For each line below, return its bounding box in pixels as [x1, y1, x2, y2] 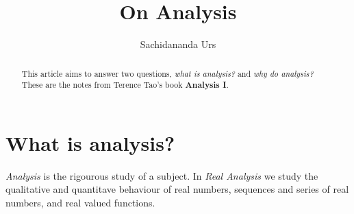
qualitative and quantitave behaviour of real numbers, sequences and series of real [5, 182, 349, 196]
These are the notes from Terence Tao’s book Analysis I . [21, 79, 229, 91]
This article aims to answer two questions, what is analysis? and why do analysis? [21, 67, 314, 79]
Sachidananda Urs [140, 37, 216, 51]
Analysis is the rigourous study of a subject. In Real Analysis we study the [5, 168, 318, 182]
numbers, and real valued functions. [5, 195, 155, 209]
